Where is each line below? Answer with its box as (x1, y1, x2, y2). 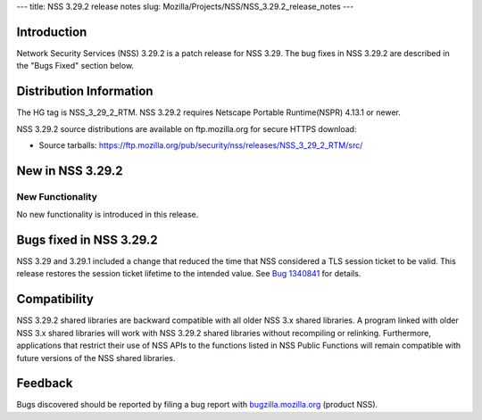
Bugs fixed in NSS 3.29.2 (16, 232, 158, 247)
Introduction (16, 24, 87, 39)
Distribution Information (16, 84, 154, 99)
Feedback (16, 375, 73, 391)
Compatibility (16, 292, 94, 307)
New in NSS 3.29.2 (16, 163, 123, 178)
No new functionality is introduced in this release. (16, 210, 199, 220)
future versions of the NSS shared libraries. (16, 352, 176, 363)
